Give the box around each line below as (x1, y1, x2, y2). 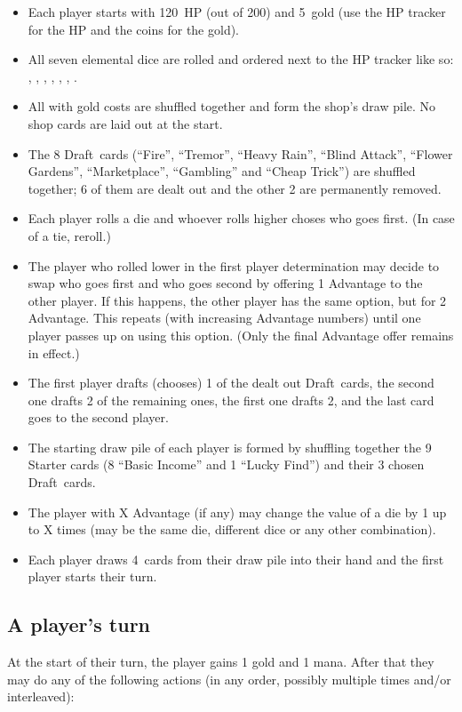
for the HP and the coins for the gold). (28, 20, 239, 38)
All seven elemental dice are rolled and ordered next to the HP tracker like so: (28, 50, 454, 68)
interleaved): (7, 687, 75, 706)
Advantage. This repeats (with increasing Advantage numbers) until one (28, 308, 421, 327)
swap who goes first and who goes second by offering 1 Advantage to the (28, 274, 423, 292)
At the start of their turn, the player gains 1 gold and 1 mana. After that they (7, 652, 434, 671)
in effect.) (28, 343, 80, 362)
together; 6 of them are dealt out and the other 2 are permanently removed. (28, 179, 442, 197)
